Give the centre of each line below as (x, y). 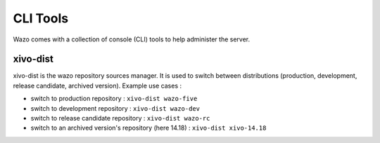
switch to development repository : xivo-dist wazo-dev (115, 108)
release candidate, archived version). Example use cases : (97, 86)
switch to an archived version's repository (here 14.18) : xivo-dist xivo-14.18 (148, 128)
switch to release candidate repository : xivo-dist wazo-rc (120, 118)
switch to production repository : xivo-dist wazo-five (114, 99)
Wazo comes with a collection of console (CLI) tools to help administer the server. (132, 39)
